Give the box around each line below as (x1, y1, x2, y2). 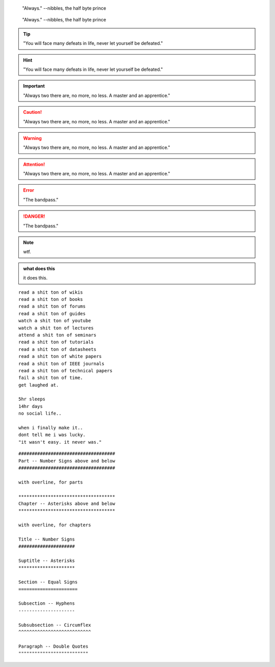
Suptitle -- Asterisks (18, 558, 75, 563)
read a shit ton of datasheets (18, 346, 97, 352)
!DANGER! (23, 213, 45, 219)
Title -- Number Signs (18, 536, 75, 542)
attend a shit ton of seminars (18, 332, 97, 338)
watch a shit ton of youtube (18, 318, 91, 324)
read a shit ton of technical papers (18, 368, 113, 373)
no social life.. (18, 411, 62, 417)
